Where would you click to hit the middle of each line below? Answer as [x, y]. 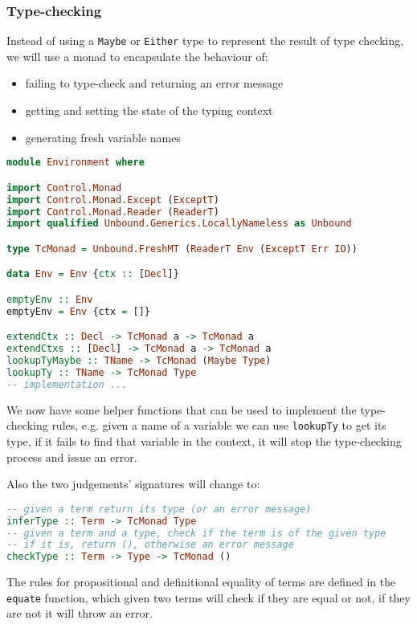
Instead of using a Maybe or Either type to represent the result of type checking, [205, 41]
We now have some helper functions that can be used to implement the [182, 409]
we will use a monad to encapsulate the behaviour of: [137, 56]
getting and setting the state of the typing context [149, 110]
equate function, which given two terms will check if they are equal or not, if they [208, 597]
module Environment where [76, 163]
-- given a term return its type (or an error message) [159, 509]
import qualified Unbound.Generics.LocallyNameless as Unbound [179, 224]
